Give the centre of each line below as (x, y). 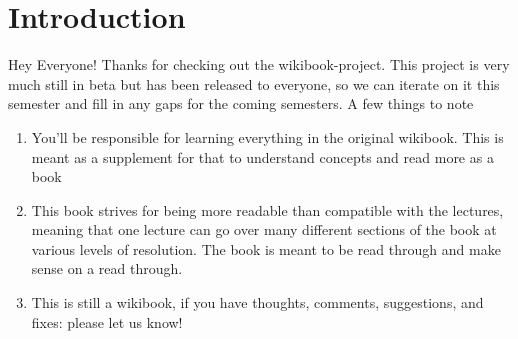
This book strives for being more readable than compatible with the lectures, (267, 209)
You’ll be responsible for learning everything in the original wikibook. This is (267, 136)
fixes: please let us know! (107, 321)
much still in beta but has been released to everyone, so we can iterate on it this (254, 83)
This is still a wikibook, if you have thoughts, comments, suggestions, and (257, 302)
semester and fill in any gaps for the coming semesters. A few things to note (241, 103)
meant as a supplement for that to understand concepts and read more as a (262, 156)
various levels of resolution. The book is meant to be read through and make (266, 248)
